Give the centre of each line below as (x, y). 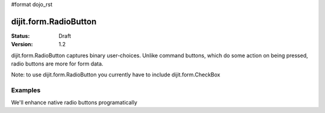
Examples (26, 90)
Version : (22, 44)
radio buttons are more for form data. (57, 64)
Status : (20, 35)
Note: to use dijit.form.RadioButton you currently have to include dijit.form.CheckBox (116, 75)
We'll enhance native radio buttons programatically (74, 102)
